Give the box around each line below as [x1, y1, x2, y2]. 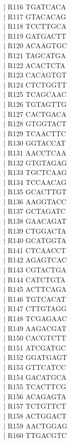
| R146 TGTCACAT [3, 293, 66, 304]
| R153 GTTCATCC [3, 361, 66, 372]
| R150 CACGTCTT [3, 333, 67, 343]
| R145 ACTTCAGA [3, 284, 67, 294]
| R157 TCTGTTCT [3, 401, 67, 411]
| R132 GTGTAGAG [3, 157, 67, 168]
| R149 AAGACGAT [3, 323, 67, 333]
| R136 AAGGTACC [3, 196, 67, 206]
